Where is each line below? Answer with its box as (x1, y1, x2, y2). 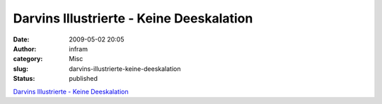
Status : (13, 74, 35, 83)
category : (13, 55, 43, 63)
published (69, 74, 98, 83)
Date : (13, 35, 30, 44)
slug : (13, 64, 28, 73)
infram (69, 44, 88, 53)
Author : (13, 44, 37, 53)
